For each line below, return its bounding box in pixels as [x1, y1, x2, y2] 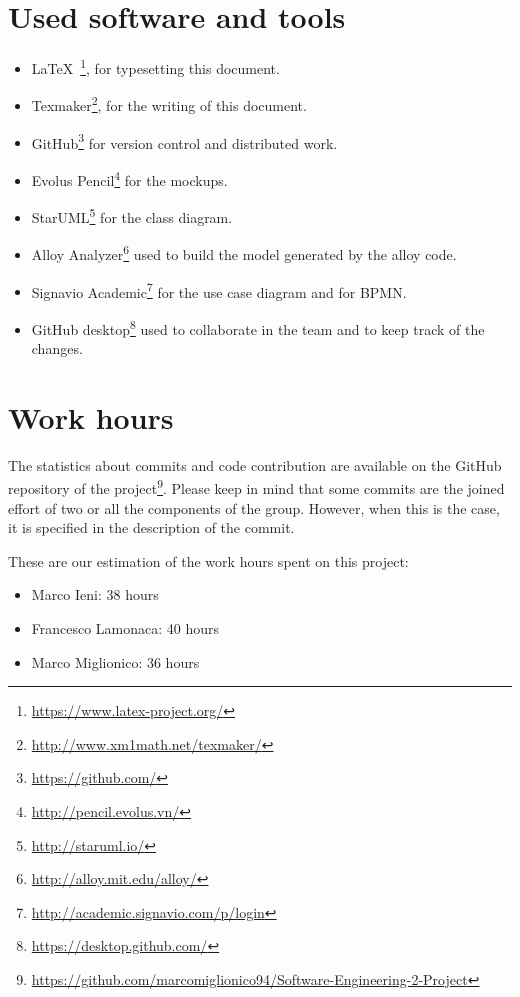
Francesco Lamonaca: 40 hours [31, 618, 220, 639]
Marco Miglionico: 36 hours [31, 651, 200, 672]
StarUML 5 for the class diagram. [31, 204, 233, 227]
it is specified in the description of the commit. [8, 517, 295, 538]
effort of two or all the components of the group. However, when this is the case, [8, 497, 500, 518]
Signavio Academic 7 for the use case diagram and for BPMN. [31, 278, 407, 302]
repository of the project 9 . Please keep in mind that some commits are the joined [8, 475, 505, 499]
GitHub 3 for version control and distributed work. [31, 129, 338, 153]
